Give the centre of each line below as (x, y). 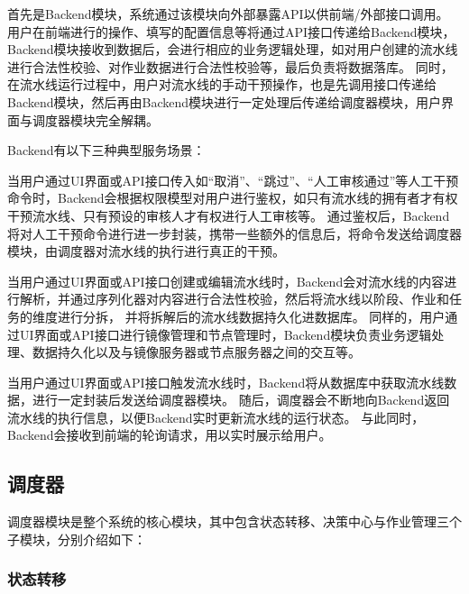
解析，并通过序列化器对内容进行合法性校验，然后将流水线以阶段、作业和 (234, 299)
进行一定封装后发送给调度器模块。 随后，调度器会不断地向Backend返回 (241, 400)
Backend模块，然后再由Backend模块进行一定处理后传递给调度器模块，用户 (225, 101)
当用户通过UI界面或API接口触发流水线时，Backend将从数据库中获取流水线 (226, 382)
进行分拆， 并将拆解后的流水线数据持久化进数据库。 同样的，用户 (251, 316)
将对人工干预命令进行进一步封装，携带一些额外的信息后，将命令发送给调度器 (234, 233)
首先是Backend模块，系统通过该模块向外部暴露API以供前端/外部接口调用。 (228, 14)
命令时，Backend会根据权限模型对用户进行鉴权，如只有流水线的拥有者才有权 (233, 198)
